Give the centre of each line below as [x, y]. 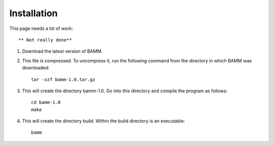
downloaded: [36, 68]
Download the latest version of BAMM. [62, 51]
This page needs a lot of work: [41, 28]
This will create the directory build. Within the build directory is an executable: [104, 121]
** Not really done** [45, 40]
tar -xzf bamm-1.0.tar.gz [63, 79]
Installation [33, 13]
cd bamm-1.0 [46, 102]
